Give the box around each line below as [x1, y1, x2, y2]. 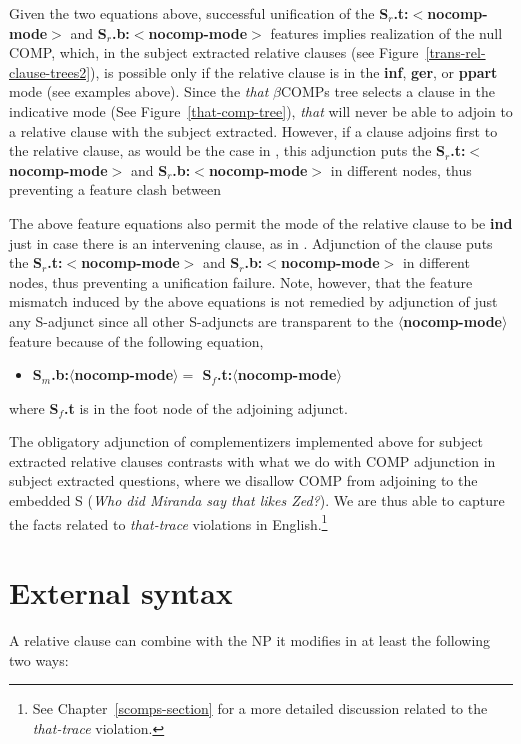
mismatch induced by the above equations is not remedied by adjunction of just [9, 291, 498, 312]
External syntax [9, 572, 233, 613]
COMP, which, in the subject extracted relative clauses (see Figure [9, 42, 419, 63]
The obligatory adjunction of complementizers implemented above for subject [9, 431, 483, 452]
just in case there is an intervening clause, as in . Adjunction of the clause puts [9, 232, 493, 253]
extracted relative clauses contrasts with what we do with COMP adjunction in [9, 450, 496, 471]
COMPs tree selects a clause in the [281, 81, 495, 102]
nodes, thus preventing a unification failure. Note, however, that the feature [9, 271, 473, 292]
